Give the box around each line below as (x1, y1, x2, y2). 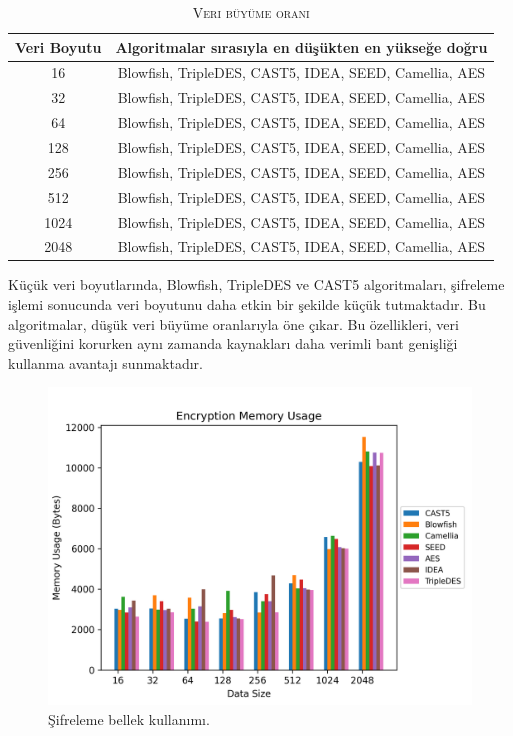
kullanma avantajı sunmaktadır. (8, 352, 203, 373)
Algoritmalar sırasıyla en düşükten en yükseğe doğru (115, 36, 488, 57)
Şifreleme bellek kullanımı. (48, 709, 210, 729)
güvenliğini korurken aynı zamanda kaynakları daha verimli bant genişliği (8, 333, 458, 354)
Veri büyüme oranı (192, 2, 310, 22)
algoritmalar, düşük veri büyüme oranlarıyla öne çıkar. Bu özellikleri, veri (8, 313, 459, 334)
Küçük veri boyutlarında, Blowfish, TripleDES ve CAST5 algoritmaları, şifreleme (8, 274, 505, 295)
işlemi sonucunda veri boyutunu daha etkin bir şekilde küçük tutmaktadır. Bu (8, 294, 486, 315)
